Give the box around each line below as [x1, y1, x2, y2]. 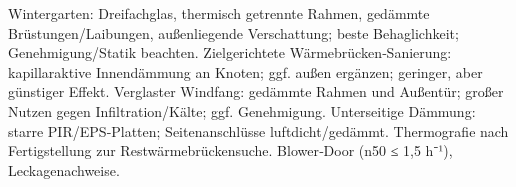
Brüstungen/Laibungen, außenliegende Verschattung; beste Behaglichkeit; [8, 22, 459, 43]
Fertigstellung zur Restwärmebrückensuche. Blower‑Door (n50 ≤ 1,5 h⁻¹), [8, 140, 453, 161]
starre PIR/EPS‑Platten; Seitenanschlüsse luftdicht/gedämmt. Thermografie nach [8, 120, 509, 141]
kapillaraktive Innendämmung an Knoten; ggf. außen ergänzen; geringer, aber [8, 61, 483, 82]
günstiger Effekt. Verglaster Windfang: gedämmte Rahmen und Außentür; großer [8, 81, 504, 102]
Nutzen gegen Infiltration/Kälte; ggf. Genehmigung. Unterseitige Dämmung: [8, 100, 476, 121]
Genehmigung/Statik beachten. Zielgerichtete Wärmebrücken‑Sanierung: [8, 42, 452, 63]
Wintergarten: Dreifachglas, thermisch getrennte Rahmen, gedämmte [8, 3, 430, 23]
